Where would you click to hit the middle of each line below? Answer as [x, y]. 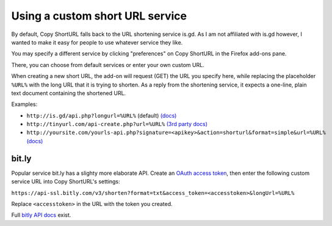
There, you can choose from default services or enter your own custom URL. [108, 65]
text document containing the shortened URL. [69, 93]
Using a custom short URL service [99, 16]
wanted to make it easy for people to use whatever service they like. [97, 42]
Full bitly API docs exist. [41, 215]
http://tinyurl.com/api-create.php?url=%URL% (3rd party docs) [117, 124]
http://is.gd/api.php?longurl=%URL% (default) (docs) [102, 115]
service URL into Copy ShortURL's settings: [66, 182]
